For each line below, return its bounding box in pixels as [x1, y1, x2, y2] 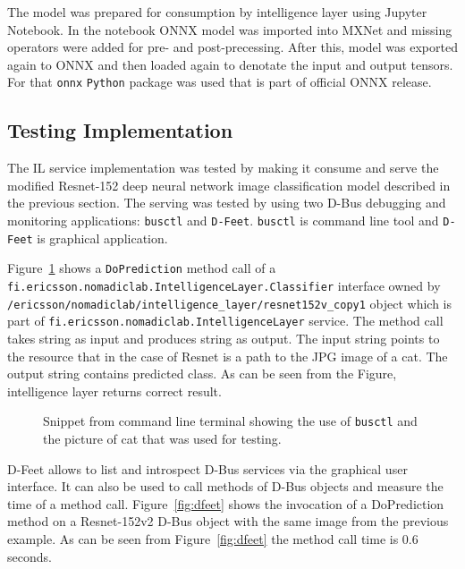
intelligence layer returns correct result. [7, 381, 222, 400]
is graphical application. [37, 228, 168, 247]
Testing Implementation [7, 116, 233, 144]
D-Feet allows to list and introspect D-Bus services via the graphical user [7, 459, 408, 478]
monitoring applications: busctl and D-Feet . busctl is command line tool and [7, 211, 439, 230]
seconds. [7, 547, 52, 565]
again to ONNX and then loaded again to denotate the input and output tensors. [7, 55, 453, 73]
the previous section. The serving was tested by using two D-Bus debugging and [7, 193, 446, 212]
